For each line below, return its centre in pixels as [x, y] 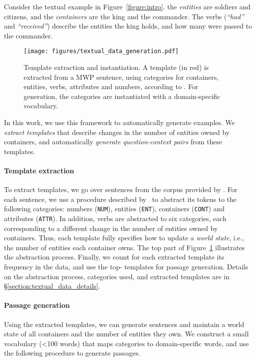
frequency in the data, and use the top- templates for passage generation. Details [126, 267]
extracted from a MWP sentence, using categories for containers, [121, 77]
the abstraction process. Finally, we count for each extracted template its [114, 257]
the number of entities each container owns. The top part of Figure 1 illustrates [125, 247]
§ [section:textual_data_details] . [52, 286]
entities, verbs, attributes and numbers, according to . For [111, 86]
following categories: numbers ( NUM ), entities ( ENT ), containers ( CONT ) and [114, 209]
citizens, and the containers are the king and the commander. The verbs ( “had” [124, 16]
